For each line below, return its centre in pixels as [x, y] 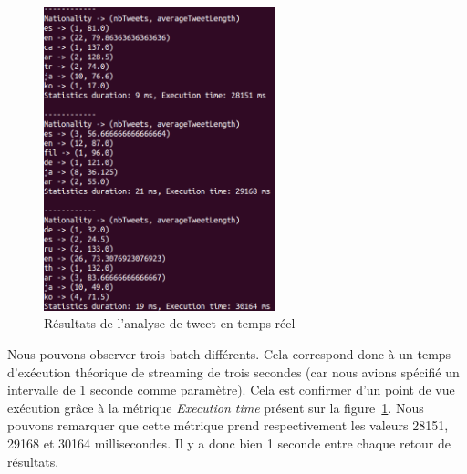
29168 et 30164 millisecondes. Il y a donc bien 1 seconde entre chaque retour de [229, 443]
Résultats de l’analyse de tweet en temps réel [170, 323]
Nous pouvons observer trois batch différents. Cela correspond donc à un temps [229, 353]
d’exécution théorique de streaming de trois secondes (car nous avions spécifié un [233, 371]
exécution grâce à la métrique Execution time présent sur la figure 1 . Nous [216, 407]
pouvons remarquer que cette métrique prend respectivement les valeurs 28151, [228, 425]
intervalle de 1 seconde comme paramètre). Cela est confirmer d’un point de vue [231, 390]
